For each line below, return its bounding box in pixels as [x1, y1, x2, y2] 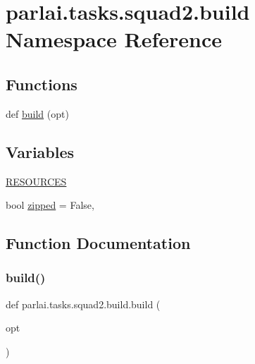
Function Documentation [6, 232, 191, 254]
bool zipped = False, [6, 198, 94, 212]
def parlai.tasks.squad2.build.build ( [6, 296, 161, 311]
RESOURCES [6, 174, 67, 188]
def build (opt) [6, 106, 69, 121]
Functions [6, 73, 77, 95]
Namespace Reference [6, 25, 222, 54]
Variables [6, 140, 75, 162]
